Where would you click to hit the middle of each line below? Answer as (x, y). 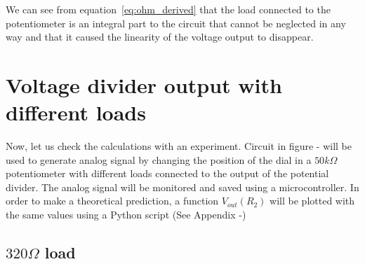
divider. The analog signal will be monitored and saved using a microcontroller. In (182, 187)
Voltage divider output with (144, 84)
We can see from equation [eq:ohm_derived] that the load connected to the (168, 9)
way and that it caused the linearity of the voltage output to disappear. (160, 37)
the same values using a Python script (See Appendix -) (126, 215)
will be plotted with (312, 201)
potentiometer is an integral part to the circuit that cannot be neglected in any (176, 23)
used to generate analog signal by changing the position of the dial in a (159, 159)
